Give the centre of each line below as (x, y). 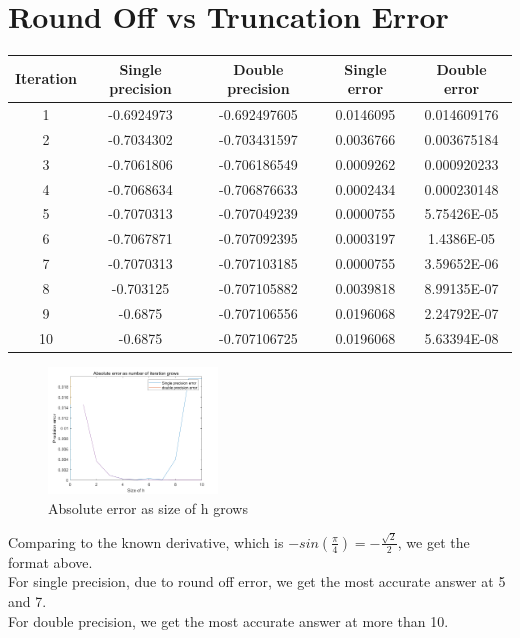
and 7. (27, 601)
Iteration (46, 78)
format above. (50, 561)
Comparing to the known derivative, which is (146, 541)
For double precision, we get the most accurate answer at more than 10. (228, 620)
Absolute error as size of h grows (148, 507)
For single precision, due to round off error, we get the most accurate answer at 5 (257, 581)
